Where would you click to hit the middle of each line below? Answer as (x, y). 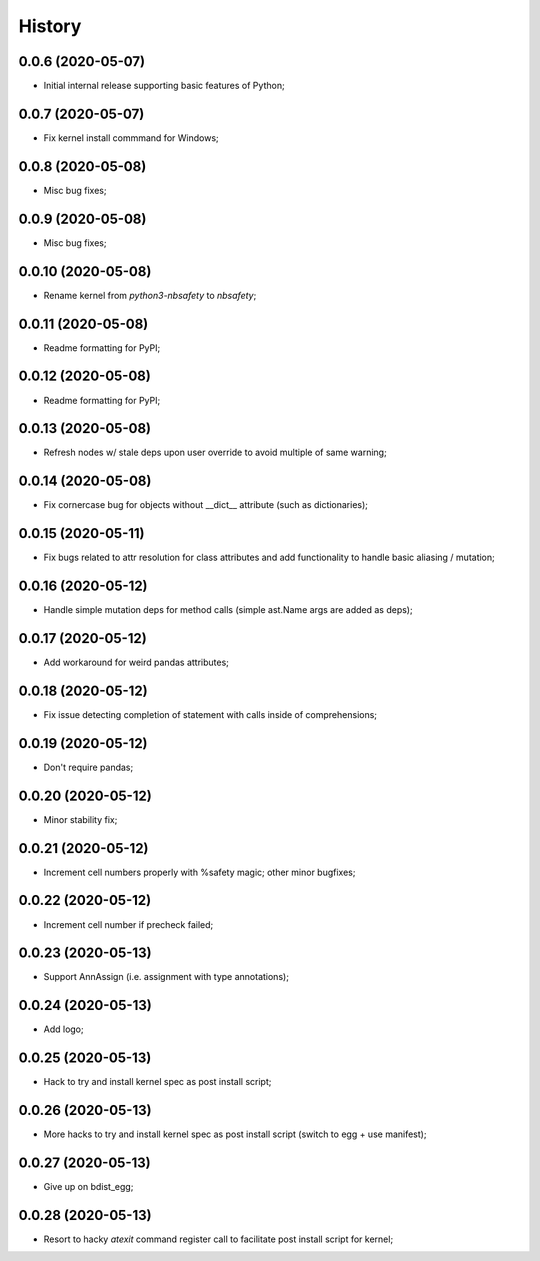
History (50, 26)
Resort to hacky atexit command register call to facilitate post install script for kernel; (218, 1239)
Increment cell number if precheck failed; (128, 924)
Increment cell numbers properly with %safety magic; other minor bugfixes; (199, 872)
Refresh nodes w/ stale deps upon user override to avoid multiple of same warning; (215, 452)
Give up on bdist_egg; (88, 1187)
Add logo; (63, 1029)
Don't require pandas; (88, 767)
